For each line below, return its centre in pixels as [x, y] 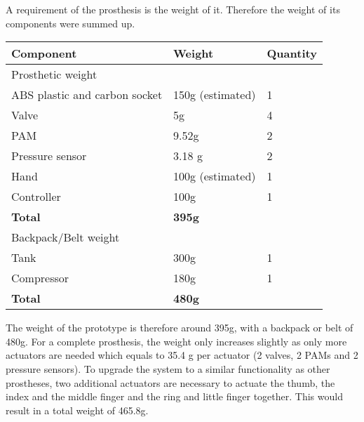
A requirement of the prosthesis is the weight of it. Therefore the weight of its [173, 9]
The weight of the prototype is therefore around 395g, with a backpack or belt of [180, 328]
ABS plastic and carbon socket [87, 95]
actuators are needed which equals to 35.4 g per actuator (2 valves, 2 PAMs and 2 [182, 355]
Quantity [292, 53]
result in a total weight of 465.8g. [77, 410]
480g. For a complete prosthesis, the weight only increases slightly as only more [176, 341]
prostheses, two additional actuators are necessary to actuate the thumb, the [170, 382]
